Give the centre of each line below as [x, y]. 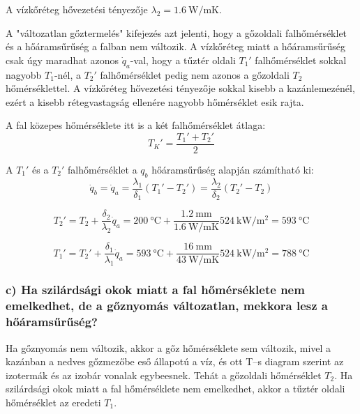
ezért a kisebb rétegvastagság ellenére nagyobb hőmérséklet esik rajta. [155, 101]
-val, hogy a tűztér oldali [183, 60]
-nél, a [67, 74]
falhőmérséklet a [103, 170]
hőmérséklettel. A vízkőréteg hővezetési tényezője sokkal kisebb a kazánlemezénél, [180, 88]
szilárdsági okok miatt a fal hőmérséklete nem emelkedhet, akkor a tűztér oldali [175, 389]
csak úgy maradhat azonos [62, 60]
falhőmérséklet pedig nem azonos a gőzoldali [195, 74]
